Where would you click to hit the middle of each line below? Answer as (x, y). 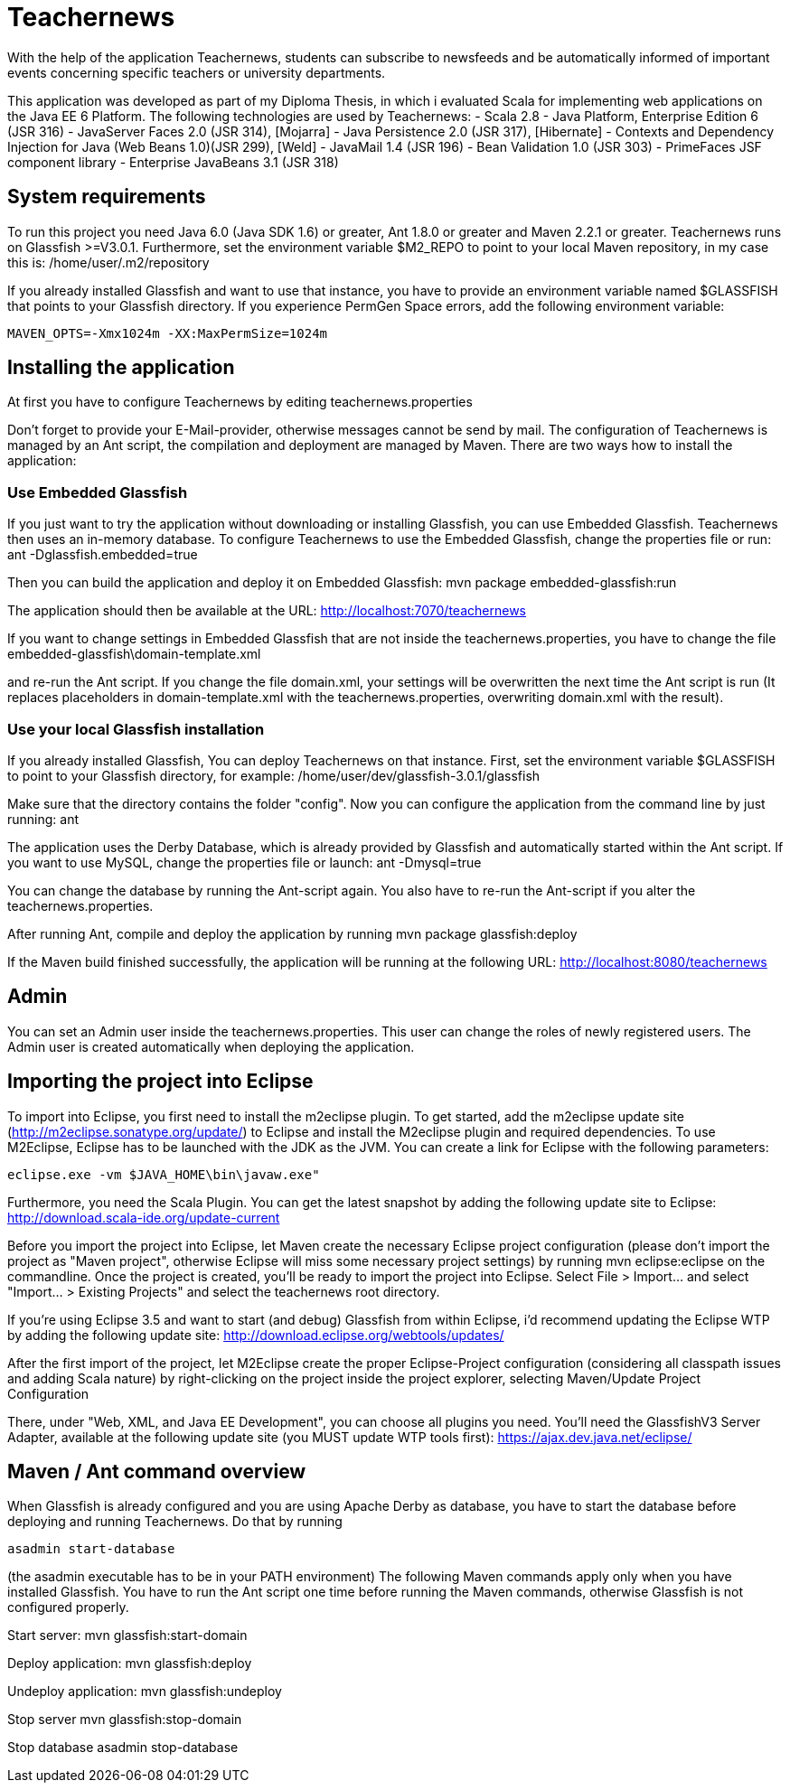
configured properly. (68, 1607)
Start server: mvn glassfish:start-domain (127, 1635)
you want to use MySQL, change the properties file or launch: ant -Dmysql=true (245, 862)
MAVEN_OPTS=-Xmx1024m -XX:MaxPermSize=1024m (168, 333)
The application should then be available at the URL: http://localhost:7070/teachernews (267, 611)
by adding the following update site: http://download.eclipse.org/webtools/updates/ (256, 1335)
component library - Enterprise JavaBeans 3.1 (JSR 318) (173, 162)
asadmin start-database (91, 1549)
